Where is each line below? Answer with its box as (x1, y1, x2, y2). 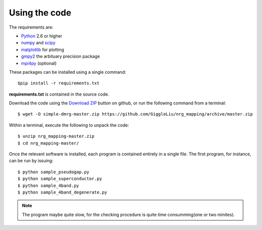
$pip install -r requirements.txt (17, 81, 99, 86)
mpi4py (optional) (21, 60, 57, 66)
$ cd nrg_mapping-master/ (17, 140, 80, 146)
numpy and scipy (21, 40, 56, 46)
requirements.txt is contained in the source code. (9, 91, 109, 97)
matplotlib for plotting (21, 47, 65, 52)
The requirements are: (9, 24, 53, 30)
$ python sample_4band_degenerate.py (17, 189, 108, 195)
